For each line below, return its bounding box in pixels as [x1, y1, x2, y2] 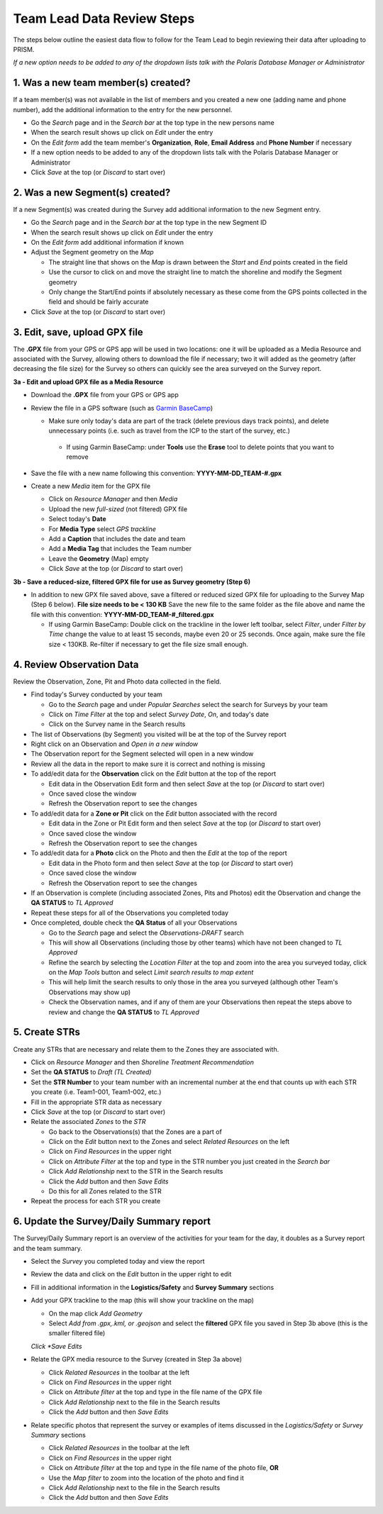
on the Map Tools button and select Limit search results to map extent [48, 968, 254, 976]
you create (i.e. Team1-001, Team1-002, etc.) [30, 1088, 162, 1096]
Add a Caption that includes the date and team [48, 534, 186, 542]
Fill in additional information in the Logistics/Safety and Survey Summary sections [30, 1283, 274, 1291]
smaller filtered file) [48, 1329, 106, 1337]
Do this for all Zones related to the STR [48, 1187, 162, 1196]
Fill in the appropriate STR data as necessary [30, 1098, 162, 1106]
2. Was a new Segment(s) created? [13, 187, 171, 199]
